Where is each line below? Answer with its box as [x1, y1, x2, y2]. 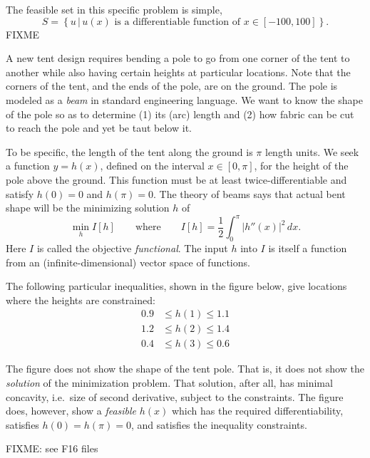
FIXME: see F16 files [6, 441, 98, 456]
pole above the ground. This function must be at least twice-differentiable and [6, 172, 347, 187]
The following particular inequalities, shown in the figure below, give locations [6, 279, 347, 293]
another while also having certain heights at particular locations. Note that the [6, 64, 351, 79]
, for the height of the [254, 158, 349, 173]
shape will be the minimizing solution [6, 200, 170, 215]
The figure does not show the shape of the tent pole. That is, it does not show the [6, 361, 364, 376]
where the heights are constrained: [6, 292, 155, 307]
